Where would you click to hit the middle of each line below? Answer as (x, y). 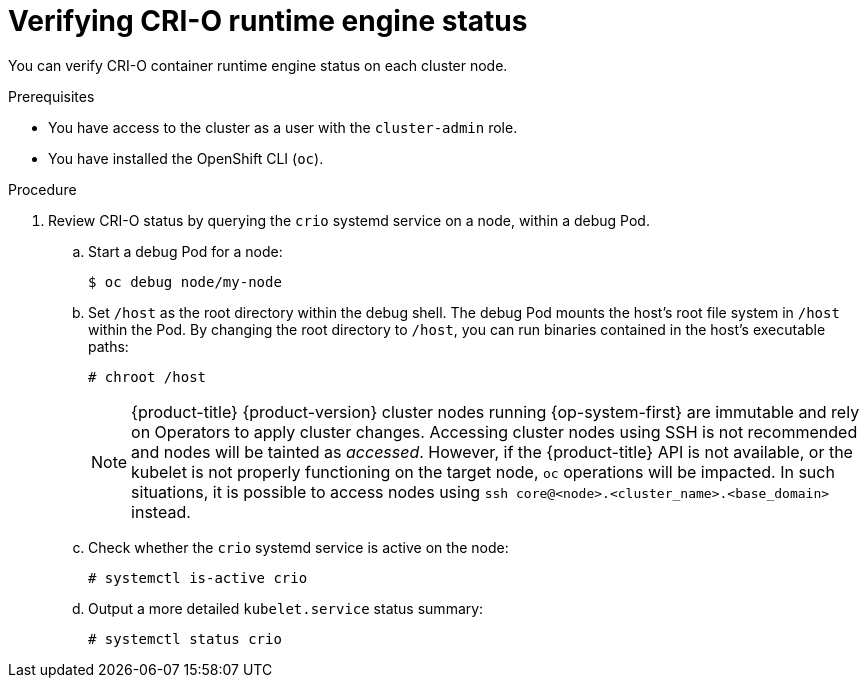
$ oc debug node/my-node (185, 281)
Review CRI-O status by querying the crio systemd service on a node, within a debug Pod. (349, 220)
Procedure (42, 189)
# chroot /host (147, 376)
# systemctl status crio (185, 638)
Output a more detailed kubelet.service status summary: (286, 608)
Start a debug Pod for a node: (185, 251)
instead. (161, 511)
